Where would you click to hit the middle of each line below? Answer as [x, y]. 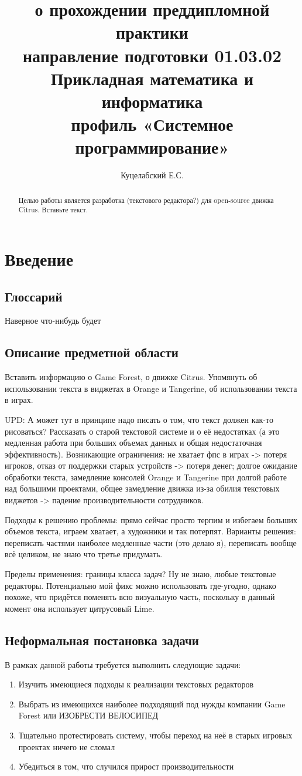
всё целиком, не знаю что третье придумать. [84, 554]
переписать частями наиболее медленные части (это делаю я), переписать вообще [151, 542]
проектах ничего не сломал [67, 746]
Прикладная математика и [152, 78]
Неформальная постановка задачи [102, 640]
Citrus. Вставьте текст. [53, 210]
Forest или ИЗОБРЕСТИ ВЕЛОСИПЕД [88, 715]
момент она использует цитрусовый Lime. [80, 608]
